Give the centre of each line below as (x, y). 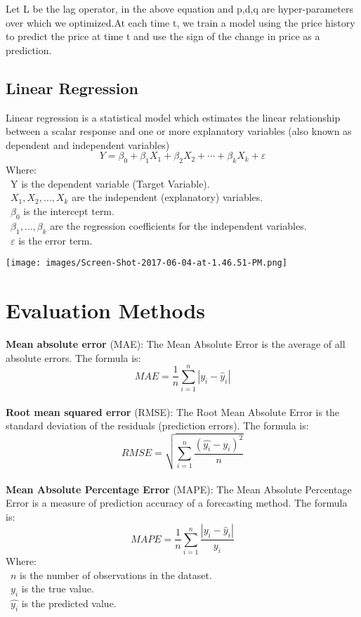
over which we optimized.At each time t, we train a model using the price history (180, 22)
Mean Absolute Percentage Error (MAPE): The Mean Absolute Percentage (179, 489)
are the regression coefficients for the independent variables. (178, 225)
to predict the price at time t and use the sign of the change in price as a (163, 36)
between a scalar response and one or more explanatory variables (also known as (179, 131)
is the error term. (55, 240)
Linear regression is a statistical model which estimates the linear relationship (173, 117)
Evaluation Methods (106, 310)
